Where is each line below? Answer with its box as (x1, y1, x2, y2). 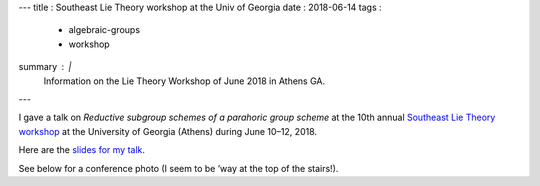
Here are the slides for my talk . (18, 144, 145, 156)
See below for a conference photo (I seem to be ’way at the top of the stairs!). (18, 162, 339, 174)
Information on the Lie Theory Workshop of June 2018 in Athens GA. (43, 75, 325, 87)
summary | (18, 61, 72, 73)
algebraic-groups (68, 24, 140, 36)
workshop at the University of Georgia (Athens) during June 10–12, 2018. (18, 125, 318, 137)
